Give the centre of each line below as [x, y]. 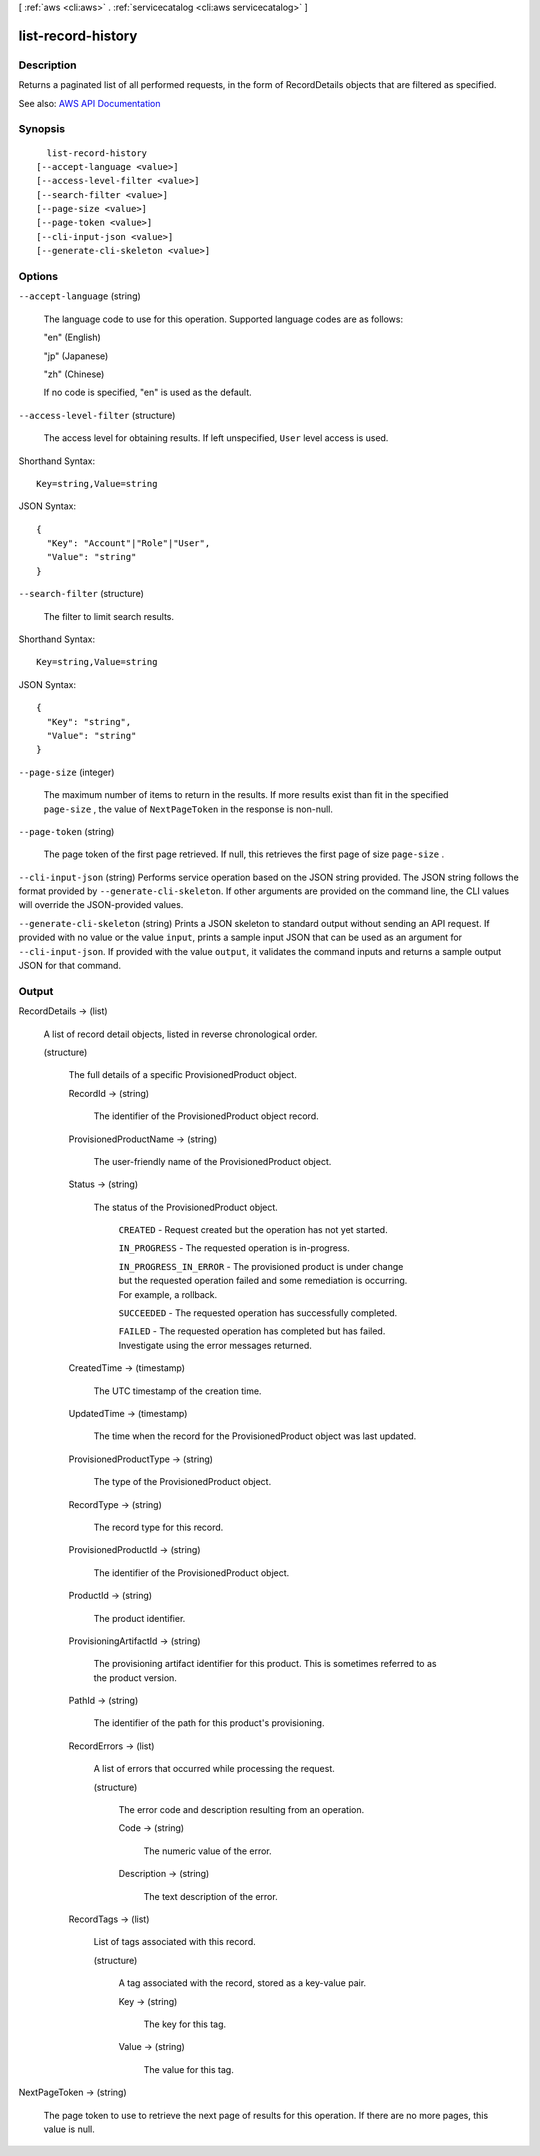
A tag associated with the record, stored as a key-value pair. [242, 1983]
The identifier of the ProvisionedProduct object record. [206, 1116]
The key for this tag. [185, 2024]
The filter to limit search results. [109, 616]
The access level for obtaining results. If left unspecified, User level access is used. [216, 438]
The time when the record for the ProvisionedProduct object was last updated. [255, 1436]
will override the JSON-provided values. [101, 905]
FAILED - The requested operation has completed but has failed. [252, 1331]
